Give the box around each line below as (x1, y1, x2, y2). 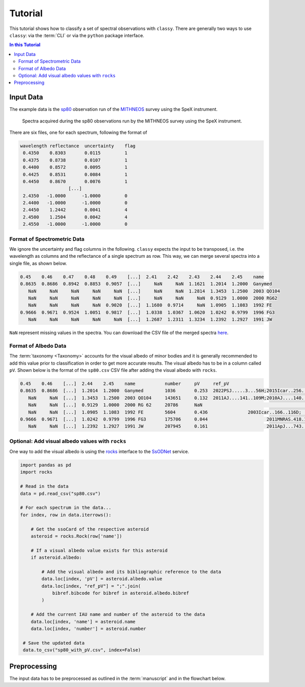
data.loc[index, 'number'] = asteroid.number (30, 626, 146, 632)
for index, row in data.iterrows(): (20, 512, 112, 518)
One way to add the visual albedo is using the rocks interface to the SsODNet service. (9, 449, 190, 455)
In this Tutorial (9, 42, 41, 48)
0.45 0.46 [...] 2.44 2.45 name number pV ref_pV (20, 380, 230, 386)
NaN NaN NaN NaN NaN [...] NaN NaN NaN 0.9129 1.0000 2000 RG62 (28, 295, 278, 301)
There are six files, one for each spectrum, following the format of (9, 129, 147, 135)
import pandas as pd (20, 462, 71, 468)
